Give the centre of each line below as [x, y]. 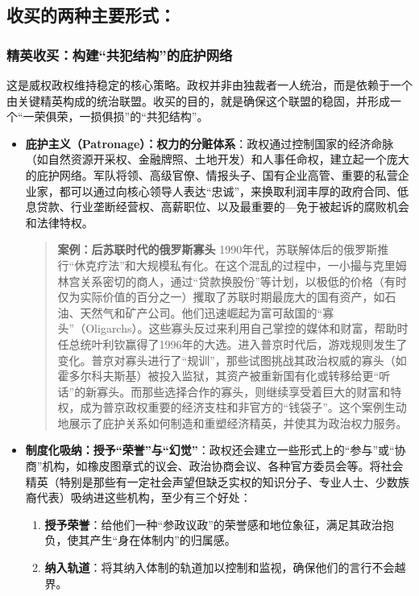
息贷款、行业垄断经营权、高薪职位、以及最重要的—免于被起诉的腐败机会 [217, 207]
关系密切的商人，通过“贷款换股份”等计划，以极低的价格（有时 [243, 281]
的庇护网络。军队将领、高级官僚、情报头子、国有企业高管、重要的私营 [212, 174]
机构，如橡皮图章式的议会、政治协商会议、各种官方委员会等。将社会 [223, 466]
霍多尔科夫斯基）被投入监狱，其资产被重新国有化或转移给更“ [218, 376]
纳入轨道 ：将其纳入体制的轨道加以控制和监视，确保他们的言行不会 [220, 567]
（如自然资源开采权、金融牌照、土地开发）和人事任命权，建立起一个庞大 [217, 159]
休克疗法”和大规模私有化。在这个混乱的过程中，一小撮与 [224, 265]
